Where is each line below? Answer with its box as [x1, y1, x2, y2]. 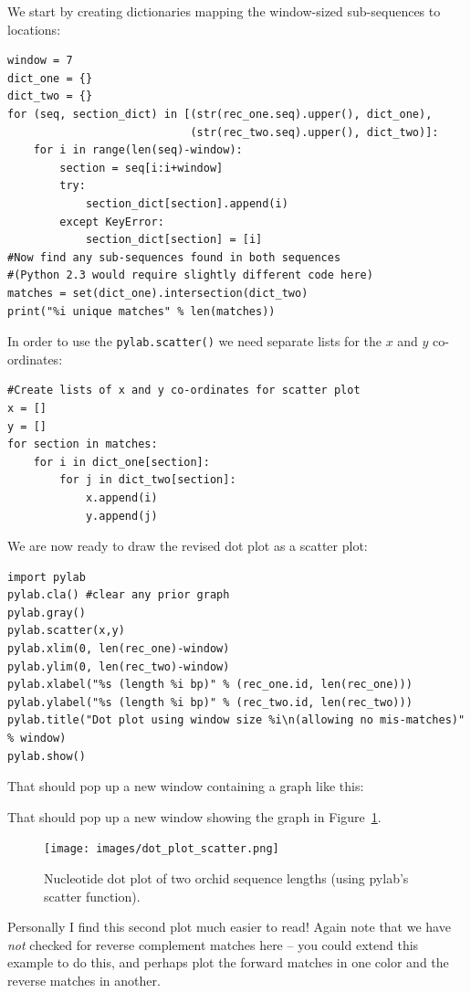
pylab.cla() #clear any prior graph [7, 588, 230, 602]
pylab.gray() [7, 606, 86, 619]
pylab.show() [7, 749, 86, 763]
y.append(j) [85, 509, 158, 523]
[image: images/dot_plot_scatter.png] [44, 842, 279, 856]
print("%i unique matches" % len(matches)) [7, 304, 276, 318]
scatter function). [44, 886, 141, 905]
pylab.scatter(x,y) [7, 624, 125, 638]
